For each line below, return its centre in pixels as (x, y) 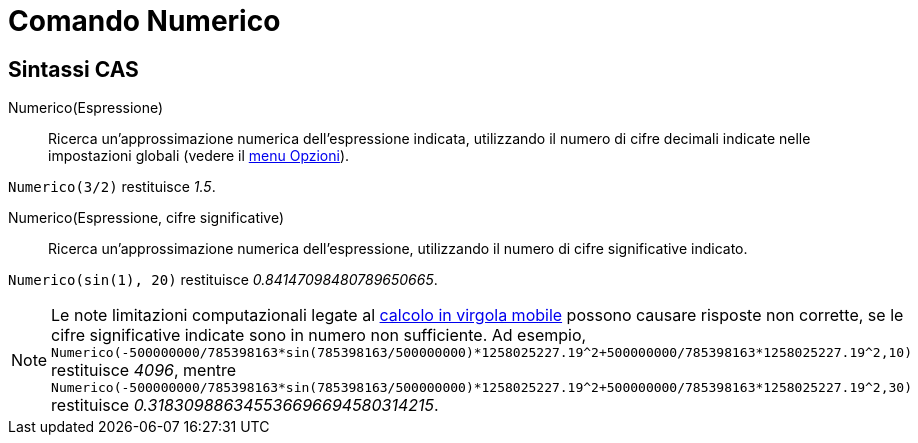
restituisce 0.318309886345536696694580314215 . (245, 405)
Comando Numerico (144, 21)
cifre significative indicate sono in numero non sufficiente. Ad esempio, (319, 335)
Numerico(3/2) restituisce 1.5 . (112, 187)
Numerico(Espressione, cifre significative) (146, 218)
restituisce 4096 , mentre (144, 370)
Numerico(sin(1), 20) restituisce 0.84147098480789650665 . (223, 280)
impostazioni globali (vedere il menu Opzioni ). (199, 156)
